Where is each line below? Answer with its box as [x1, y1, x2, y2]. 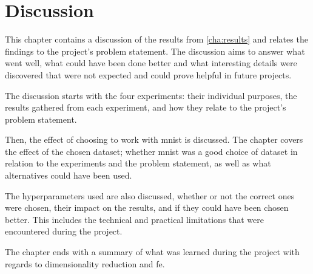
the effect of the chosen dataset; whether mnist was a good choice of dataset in [5, 145, 298, 157]
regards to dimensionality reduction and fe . [5, 257, 165, 270]
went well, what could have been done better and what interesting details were [5, 57, 297, 69]
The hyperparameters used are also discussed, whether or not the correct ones [5, 189, 295, 202]
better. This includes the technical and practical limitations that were [5, 213, 264, 225]
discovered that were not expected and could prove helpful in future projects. [5, 68, 292, 81]
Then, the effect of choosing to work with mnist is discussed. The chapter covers [5, 133, 303, 146]
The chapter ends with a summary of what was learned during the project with [5, 245, 300, 258]
